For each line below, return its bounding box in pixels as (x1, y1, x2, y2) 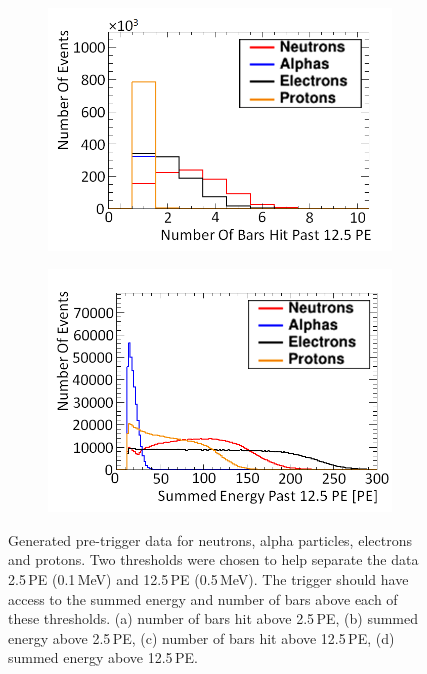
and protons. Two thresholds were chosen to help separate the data (8, 549, 419, 570)
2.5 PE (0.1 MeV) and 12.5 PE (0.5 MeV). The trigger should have (8, 569, 409, 589)
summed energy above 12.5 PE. (8, 647, 198, 668)
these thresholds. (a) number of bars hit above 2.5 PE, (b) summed (8, 608, 419, 629)
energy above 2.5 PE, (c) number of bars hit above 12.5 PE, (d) (8, 627, 395, 648)
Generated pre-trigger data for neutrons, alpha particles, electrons (8, 529, 412, 550)
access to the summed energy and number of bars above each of (8, 588, 398, 609)
